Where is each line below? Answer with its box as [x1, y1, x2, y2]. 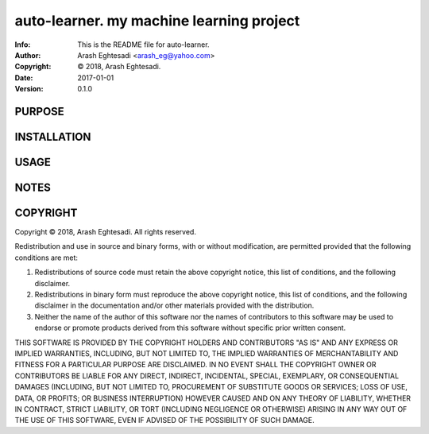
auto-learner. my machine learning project [14, 12, 300, 29]
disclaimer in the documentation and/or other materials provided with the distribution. [34, 300, 315, 310]
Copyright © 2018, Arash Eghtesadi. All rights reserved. [14, 227, 196, 237]
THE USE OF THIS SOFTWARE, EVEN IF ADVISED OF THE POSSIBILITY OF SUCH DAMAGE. [14, 416, 315, 425]
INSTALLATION [14, 130, 91, 143]
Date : [14, 72, 33, 83]
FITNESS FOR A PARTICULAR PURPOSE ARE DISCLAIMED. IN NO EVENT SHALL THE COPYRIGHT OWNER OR [14, 360, 377, 370]
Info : [14, 40, 31, 49]
